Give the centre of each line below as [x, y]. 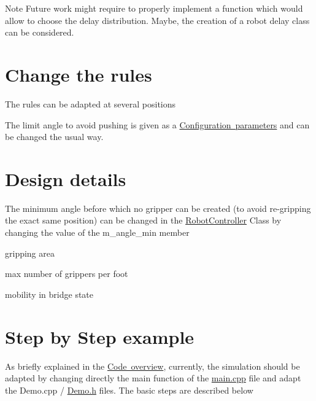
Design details [66, 178]
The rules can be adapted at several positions [91, 103]
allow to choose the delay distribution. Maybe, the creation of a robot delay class [157, 20]
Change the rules [79, 74]
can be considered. [40, 32]
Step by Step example [100, 336]
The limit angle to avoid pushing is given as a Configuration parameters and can [157, 124]
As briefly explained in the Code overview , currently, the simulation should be [152, 366]
